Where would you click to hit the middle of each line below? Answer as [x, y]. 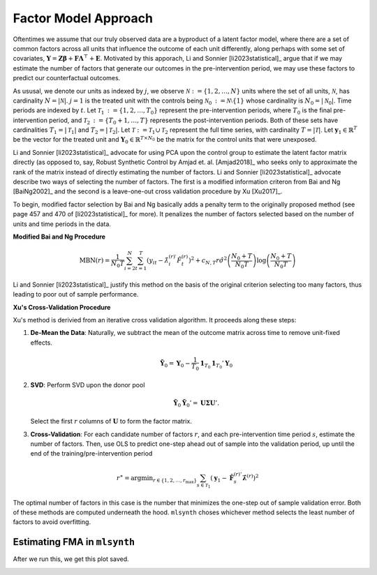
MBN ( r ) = [95, 261]
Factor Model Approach [83, 18]
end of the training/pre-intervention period [91, 454]
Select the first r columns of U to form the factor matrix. [111, 421]
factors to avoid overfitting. [52, 522]
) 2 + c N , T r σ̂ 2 [208, 261]
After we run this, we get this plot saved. [71, 559]
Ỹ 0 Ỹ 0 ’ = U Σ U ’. [197, 403]
